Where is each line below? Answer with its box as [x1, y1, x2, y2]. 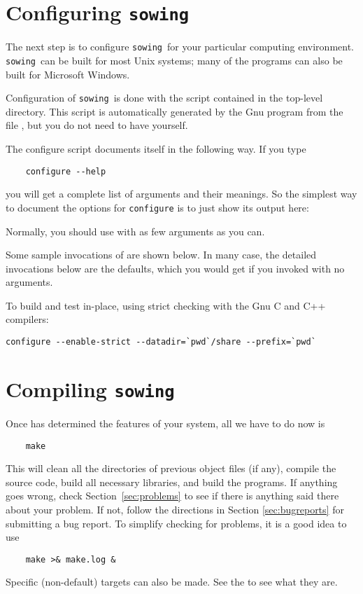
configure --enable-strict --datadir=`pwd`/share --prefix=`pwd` [6, 337, 316, 347]
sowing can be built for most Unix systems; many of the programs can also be [6, 53, 343, 67]
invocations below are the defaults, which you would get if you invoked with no [6, 261, 345, 275]
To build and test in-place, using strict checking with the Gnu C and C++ [6, 298, 326, 312]
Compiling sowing [6, 374, 175, 403]
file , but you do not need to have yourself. [6, 118, 188, 132]
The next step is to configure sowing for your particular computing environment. [6, 39, 354, 54]
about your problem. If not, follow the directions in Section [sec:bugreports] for [6, 502, 344, 516]
